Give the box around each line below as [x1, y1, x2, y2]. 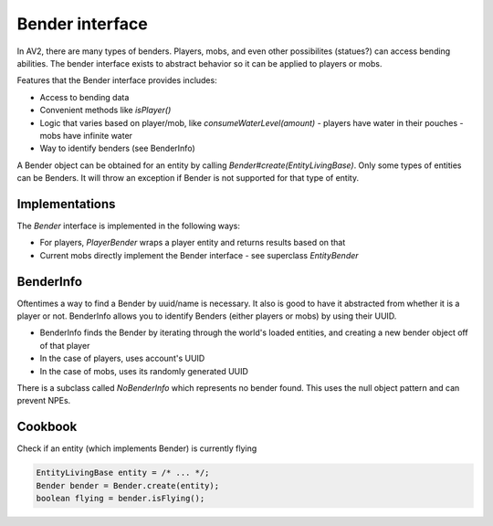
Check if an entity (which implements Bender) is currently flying [16, 443, 257, 454]
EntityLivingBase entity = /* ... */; [36, 468, 210, 479]
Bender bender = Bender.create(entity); [36, 480, 219, 490]
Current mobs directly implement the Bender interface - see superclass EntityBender [39, 249, 360, 260]
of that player [39, 340, 90, 351]
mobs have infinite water [39, 130, 132, 141]
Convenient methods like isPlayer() [39, 105, 172, 116]
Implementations [16, 196, 116, 212]
